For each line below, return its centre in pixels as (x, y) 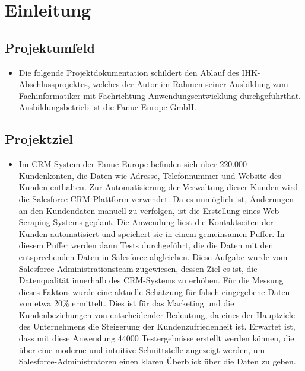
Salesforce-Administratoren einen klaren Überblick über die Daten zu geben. (157, 361)
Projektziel (39, 139)
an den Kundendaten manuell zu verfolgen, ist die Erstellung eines (139, 210)
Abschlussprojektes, (54, 84)
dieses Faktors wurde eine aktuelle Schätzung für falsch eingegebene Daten (154, 291)
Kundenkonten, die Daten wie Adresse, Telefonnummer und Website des (150, 175)
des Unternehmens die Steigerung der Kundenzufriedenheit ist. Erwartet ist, (157, 326)
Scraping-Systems (50, 222)
